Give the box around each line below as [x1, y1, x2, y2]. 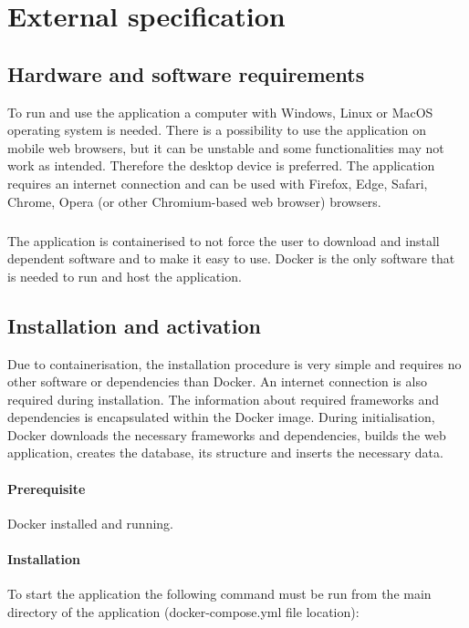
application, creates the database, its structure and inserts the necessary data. [7, 443, 443, 462]
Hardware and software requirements [7, 59, 365, 88]
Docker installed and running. [7, 513, 173, 532]
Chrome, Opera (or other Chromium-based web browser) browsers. [7, 191, 381, 211]
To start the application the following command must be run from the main [7, 584, 432, 603]
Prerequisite [7, 479, 86, 498]
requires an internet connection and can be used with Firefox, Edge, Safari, [7, 173, 428, 192]
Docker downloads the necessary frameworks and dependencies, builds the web [7, 425, 446, 444]
